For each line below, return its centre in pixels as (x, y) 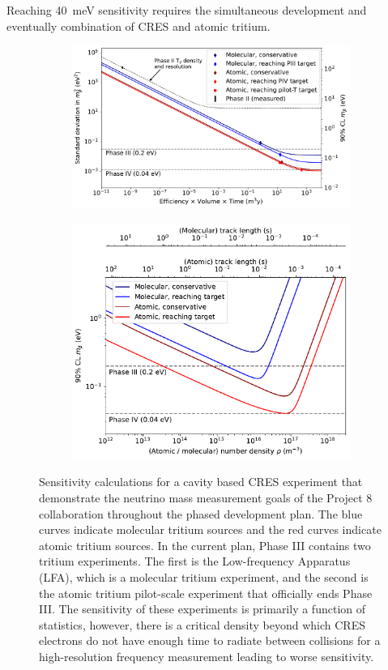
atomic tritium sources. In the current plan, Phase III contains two (205, 545)
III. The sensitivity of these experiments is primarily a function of (203, 609)
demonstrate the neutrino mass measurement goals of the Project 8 (206, 497)
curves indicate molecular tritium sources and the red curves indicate (210, 529)
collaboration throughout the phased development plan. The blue (201, 513)
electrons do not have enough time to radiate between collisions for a (210, 640)
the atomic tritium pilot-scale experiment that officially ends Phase (206, 593)
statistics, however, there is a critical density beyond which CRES (202, 624)
